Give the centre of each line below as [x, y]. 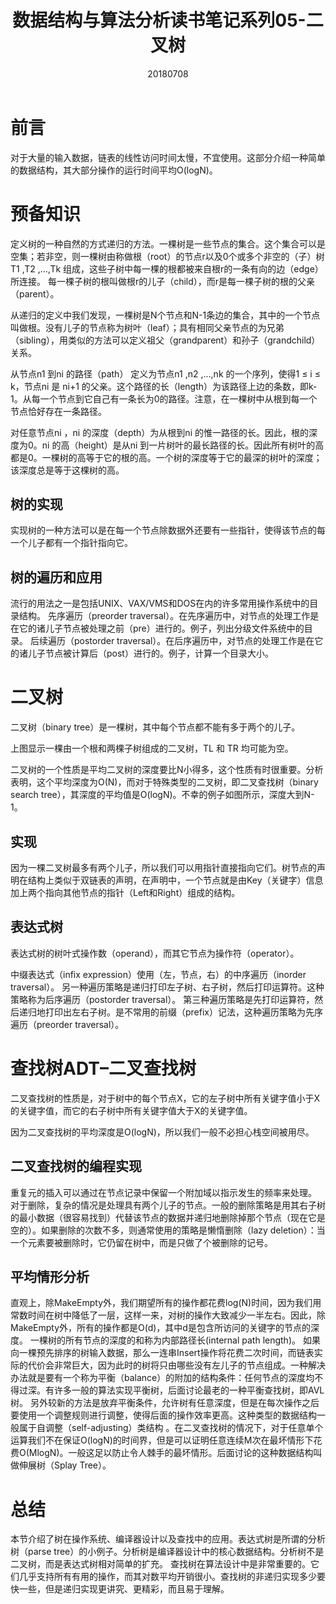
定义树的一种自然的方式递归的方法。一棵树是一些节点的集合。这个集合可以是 [168, 243]
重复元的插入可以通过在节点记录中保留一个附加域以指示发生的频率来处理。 [163, 1192]
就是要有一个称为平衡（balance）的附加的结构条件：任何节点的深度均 [171, 1378]
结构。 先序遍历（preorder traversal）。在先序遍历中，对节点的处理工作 [164, 616]
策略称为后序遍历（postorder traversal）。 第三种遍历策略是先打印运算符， [162, 999]
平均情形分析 [50, 1276]
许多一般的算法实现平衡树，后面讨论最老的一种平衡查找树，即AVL [189, 1390]
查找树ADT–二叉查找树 [103, 1068]
